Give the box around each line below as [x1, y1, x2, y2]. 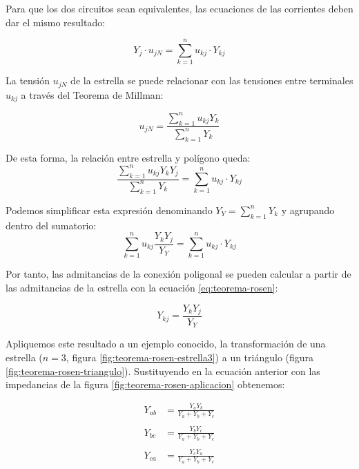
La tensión [6, 73, 50, 88]
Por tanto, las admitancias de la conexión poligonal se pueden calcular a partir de [6, 267, 351, 281]
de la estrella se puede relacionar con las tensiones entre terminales [70, 73, 353, 88]
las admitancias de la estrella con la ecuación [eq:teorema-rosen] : [6, 280, 278, 294]
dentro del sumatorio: [6, 218, 97, 232]
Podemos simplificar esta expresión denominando [6, 202, 213, 217]
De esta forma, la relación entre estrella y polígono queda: [6, 150, 251, 164]
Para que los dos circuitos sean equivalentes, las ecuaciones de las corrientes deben [6, 1, 353, 15]
